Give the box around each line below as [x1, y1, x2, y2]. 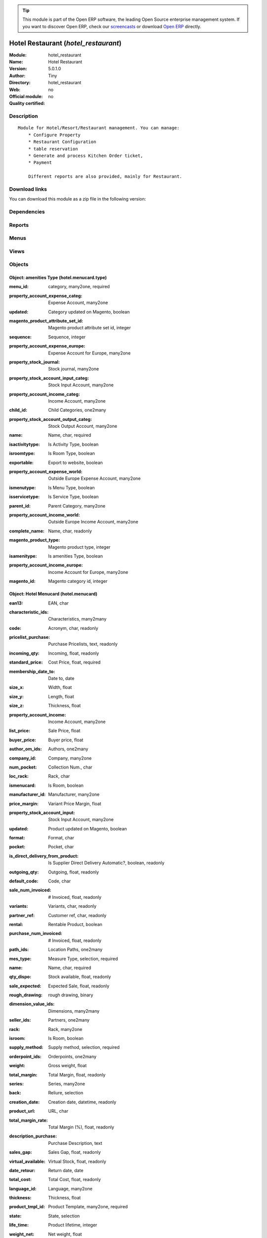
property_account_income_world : [9, 512, 80, 517]
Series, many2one [48, 1081, 85, 1086]
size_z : [9, 703, 24, 709]
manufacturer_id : [9, 791, 46, 797]
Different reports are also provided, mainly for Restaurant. [28, 174, 182, 179]
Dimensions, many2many [48, 1008, 100, 1014]
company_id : [9, 755, 37, 761]
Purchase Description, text [48, 1140, 102, 1146]
